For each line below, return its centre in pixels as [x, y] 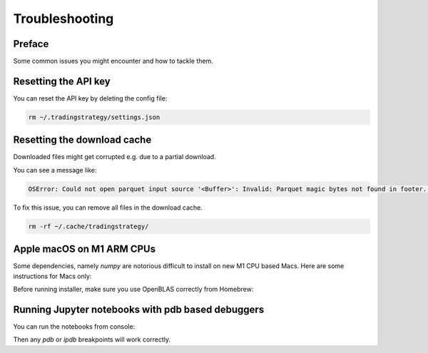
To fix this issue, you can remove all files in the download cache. [108, 208]
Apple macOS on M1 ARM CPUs [85, 249]
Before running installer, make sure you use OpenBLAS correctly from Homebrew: [133, 290]
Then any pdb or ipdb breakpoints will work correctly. [92, 339]
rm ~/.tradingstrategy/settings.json [94, 117]
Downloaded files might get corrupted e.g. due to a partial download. [115, 157]
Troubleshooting [63, 19]
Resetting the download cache [82, 140]
